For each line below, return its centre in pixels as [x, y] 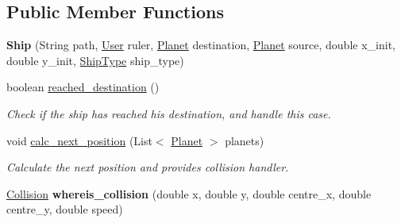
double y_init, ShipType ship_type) [95, 60]
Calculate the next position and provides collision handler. [148, 167]
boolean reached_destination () [83, 87]
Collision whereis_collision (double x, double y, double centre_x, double [189, 193]
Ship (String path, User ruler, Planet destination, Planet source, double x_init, [201, 45]
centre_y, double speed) [65, 209]
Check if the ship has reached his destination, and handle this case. [169, 113]
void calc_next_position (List [79, 140]
